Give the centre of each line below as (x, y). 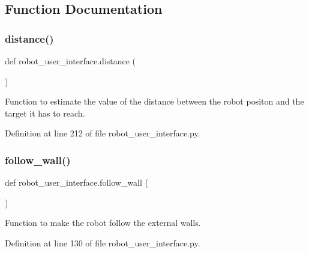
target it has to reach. (45, 113)
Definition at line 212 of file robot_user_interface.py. (103, 133)
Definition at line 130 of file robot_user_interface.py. (103, 242)
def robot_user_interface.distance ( (70, 61)
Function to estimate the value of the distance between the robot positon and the (154, 101)
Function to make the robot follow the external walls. (103, 223)
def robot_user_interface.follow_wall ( (76, 182)
